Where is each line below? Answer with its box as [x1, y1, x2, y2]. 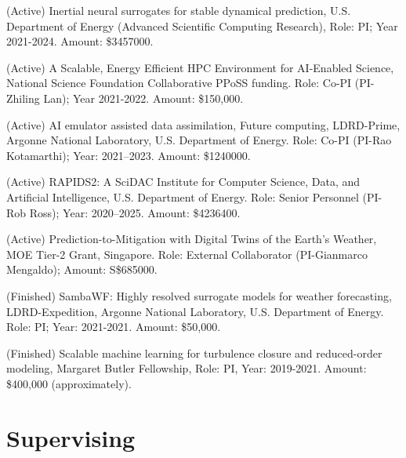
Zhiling [6, 89, 40, 106]
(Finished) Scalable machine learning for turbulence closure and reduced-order [6, 344, 382, 361]
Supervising [6, 421, 136, 453]
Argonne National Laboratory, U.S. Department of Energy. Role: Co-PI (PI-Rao [6, 132, 392, 148]
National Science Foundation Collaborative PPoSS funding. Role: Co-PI [6, 75, 352, 91]
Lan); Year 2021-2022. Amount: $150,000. [43, 89, 244, 106]
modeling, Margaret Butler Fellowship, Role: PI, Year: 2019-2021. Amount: [6, 360, 367, 376]
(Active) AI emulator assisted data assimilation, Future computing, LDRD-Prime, [6, 116, 401, 133]
